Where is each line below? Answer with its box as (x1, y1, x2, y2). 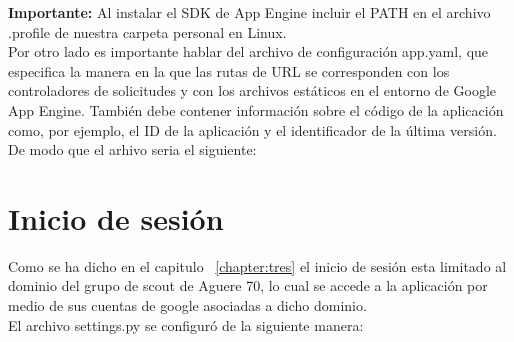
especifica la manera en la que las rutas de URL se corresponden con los (8, 60, 450, 81)
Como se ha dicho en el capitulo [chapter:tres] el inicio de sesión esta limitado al (8, 255, 507, 276)
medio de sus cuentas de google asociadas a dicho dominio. (8, 295, 367, 316)
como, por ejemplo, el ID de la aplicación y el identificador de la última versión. (8, 119, 497, 140)
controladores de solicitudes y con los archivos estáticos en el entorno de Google (8, 80, 497, 101)
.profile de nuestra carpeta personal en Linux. (8, 21, 287, 42)
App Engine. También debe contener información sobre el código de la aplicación (8, 99, 504, 120)
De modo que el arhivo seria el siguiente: (8, 139, 257, 160)
